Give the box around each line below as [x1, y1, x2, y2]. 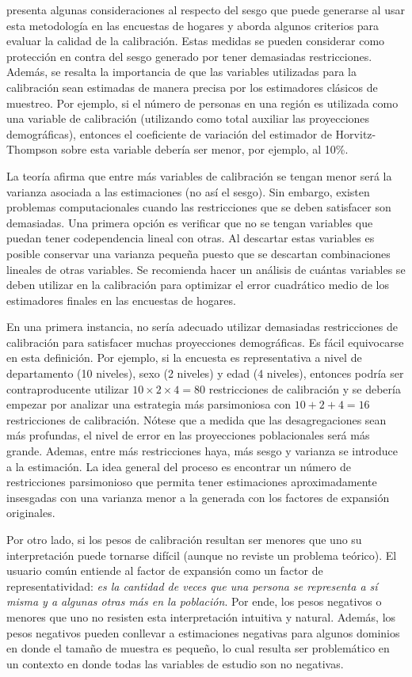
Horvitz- [335, 125, 376, 142]
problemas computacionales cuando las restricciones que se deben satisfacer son [6, 199, 391, 215]
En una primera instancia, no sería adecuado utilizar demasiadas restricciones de [6, 318, 399, 335]
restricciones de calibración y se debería [208, 380, 401, 397]
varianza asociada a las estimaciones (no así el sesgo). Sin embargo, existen [6, 183, 370, 200]
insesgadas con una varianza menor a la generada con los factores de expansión [6, 489, 390, 505]
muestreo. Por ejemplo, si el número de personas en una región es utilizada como [6, 94, 399, 111]
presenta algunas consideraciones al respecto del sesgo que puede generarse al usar [6, 2, 405, 17]
